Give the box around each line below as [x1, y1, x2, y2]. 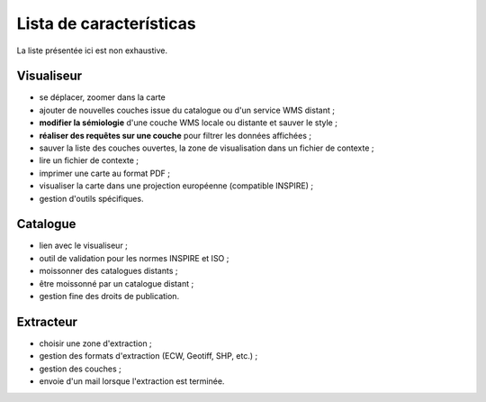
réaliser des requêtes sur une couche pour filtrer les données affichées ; [39, 130, 312, 141]
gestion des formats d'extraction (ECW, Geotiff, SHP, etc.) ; [39, 351, 258, 361]
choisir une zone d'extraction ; [39, 338, 152, 349]
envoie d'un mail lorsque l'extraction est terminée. [39, 376, 225, 387]
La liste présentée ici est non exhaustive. [16, 45, 168, 56]
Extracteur [16, 314, 78, 329]
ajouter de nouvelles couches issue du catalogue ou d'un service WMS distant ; [39, 105, 335, 115]
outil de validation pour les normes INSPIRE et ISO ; [39, 252, 229, 263]
